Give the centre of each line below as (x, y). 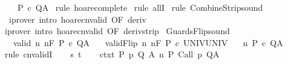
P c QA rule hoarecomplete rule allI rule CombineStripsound (140, 7)
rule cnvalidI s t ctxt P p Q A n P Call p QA (112, 54)
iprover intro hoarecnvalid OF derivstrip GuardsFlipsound (117, 31)
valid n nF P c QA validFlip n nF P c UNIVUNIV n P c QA (148, 42)
